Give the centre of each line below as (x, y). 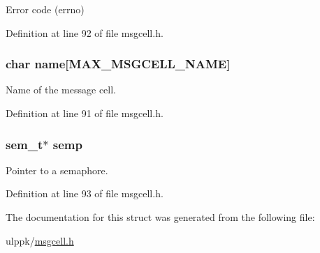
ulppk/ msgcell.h (40, 240)
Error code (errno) (45, 9)
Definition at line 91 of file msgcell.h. (85, 113)
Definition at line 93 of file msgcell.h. (85, 193)
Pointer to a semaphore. (57, 170)
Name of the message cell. (61, 90)
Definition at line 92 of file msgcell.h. (85, 32)
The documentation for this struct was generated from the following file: (160, 217)
